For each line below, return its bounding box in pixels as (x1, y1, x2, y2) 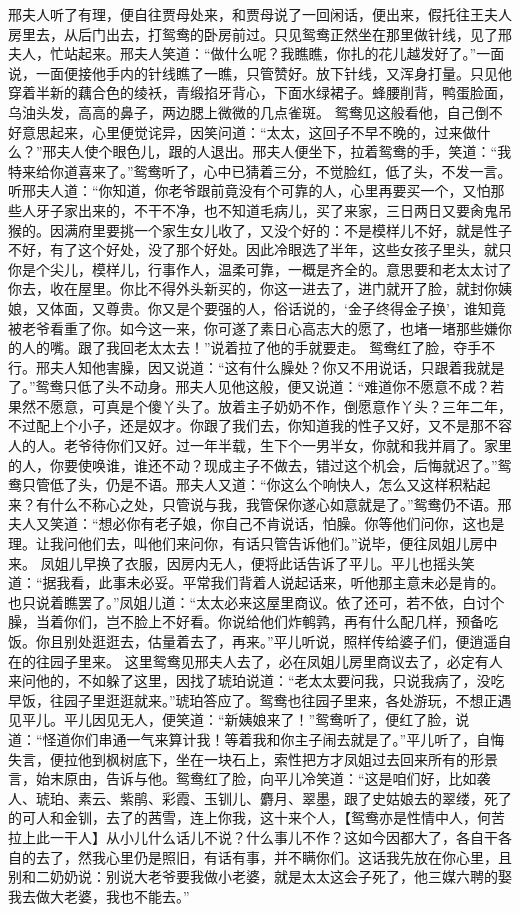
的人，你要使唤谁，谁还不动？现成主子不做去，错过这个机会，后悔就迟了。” (8, 454, 498, 475)
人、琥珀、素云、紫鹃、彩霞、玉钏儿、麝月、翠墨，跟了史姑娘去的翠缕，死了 (8, 787, 512, 808)
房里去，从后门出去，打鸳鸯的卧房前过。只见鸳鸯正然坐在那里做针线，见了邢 (8, 23, 512, 44)
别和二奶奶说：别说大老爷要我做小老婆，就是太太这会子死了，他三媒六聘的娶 (8, 866, 512, 887)
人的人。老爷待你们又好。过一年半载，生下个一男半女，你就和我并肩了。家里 (8, 435, 512, 456)
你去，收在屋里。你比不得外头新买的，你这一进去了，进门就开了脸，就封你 (8, 278, 498, 299)
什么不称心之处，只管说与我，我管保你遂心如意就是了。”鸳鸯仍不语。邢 (49, 493, 512, 514)
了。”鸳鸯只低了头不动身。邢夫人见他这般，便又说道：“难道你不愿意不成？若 (8, 376, 505, 397)
